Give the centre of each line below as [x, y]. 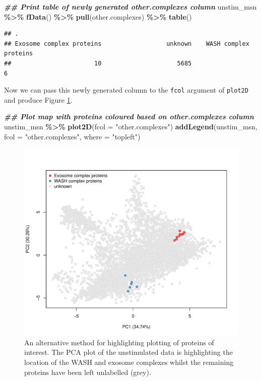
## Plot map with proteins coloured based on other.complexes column [129, 117]
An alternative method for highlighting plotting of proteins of [119, 342]
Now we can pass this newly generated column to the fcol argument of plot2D [126, 90]
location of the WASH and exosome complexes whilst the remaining [129, 362]
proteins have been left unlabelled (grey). [88, 372]
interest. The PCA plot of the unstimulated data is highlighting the [128, 352]
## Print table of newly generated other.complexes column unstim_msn [130, 7]
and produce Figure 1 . [38, 99]
